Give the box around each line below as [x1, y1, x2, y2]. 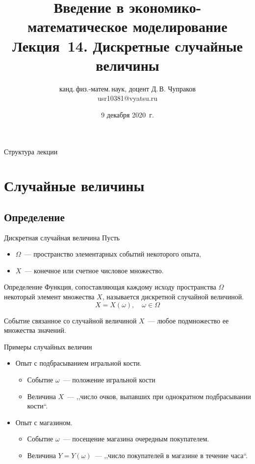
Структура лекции [4, 146, 58, 157]
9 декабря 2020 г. [101, 109, 154, 119]
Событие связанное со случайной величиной [4, 315, 137, 325]
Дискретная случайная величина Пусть [4, 232, 120, 242]
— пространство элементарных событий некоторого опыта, [24, 249, 201, 259]
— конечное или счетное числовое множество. [25, 265, 164, 275]
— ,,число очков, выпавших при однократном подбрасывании [67, 391, 251, 401]
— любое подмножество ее [148, 315, 229, 325]
